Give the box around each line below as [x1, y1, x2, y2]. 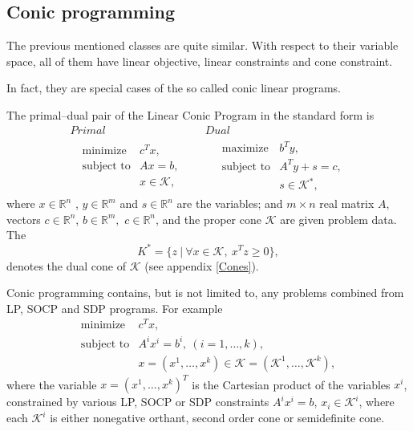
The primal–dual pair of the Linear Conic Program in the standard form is [6, 106, 375, 123]
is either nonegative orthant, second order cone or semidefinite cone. [50, 409, 385, 426]
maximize [221, 143, 269, 155]
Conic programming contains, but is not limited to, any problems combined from [6, 284, 404, 301]
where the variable [6, 376, 97, 392]
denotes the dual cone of [6, 257, 127, 274]
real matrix [319, 195, 375, 212]
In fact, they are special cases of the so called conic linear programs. [6, 79, 341, 96]
